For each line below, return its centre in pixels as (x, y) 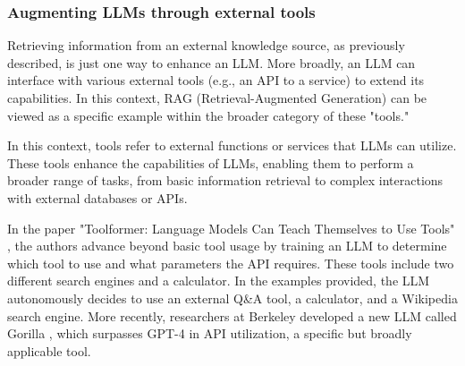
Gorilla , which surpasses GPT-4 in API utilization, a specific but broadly (210, 333)
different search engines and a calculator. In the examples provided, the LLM (219, 281)
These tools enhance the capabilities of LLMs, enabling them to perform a (211, 162)
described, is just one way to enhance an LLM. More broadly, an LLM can (211, 62)
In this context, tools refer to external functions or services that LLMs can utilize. (232, 145)
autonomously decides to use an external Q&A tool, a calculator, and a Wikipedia (232, 298)
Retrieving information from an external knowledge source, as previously (206, 45)
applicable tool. (49, 350)
